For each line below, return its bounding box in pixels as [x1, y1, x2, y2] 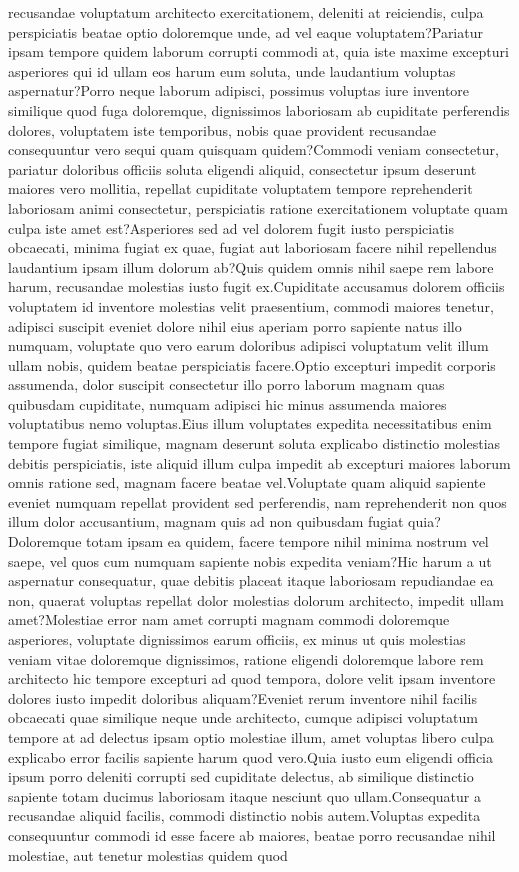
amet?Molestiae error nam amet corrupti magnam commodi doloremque [8, 609, 450, 630]
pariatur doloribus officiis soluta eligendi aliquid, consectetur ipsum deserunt [8, 158, 477, 179]
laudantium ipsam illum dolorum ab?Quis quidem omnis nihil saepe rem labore [8, 256, 494, 277]
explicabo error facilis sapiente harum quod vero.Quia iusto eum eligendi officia [8, 746, 493, 767]
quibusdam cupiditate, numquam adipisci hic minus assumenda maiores [8, 393, 447, 414]
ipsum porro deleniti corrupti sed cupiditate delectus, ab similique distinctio [8, 766, 474, 787]
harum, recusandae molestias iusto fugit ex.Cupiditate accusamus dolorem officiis [8, 276, 505, 297]
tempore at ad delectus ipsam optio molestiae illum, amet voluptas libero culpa [8, 726, 494, 747]
